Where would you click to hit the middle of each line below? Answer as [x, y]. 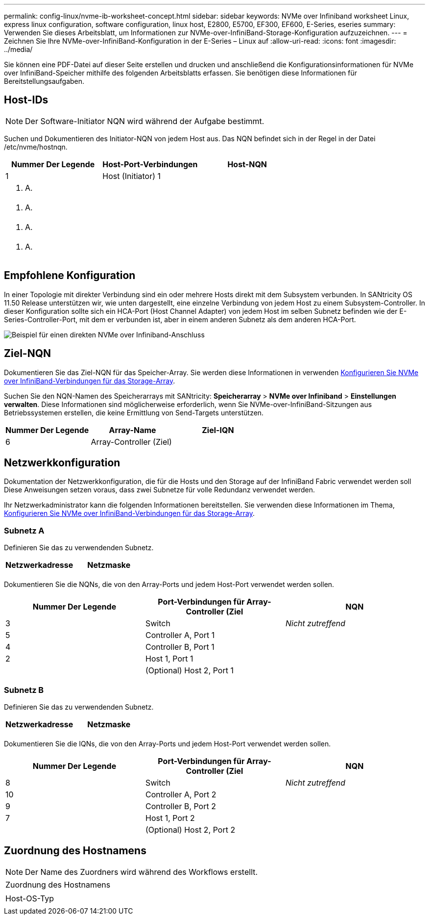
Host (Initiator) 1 [132, 176]
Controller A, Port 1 [180, 635]
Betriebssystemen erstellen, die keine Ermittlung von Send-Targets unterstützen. [134, 412]
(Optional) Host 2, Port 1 [189, 671]
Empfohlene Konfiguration [70, 276]
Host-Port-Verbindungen [150, 164]
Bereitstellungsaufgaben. [44, 81]
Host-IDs [26, 100]
